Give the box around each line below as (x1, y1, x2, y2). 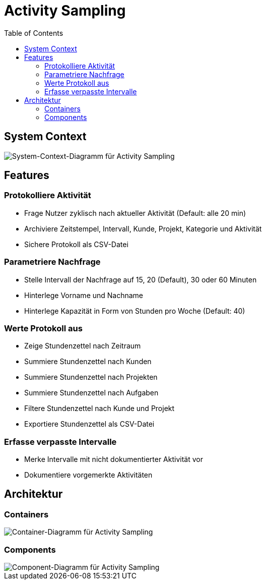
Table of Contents (4, 28, 63, 37)
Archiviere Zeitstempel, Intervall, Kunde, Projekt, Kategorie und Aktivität (24, 224, 262, 233)
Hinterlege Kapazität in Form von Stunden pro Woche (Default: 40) (24, 306, 245, 315)
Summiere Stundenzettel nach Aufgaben (24, 388, 159, 397)
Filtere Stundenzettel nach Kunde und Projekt (24, 404, 175, 413)
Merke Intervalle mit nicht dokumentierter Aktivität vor (24, 455, 203, 464)
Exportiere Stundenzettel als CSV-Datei (24, 420, 155, 429)
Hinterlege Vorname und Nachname (24, 290, 144, 300)
